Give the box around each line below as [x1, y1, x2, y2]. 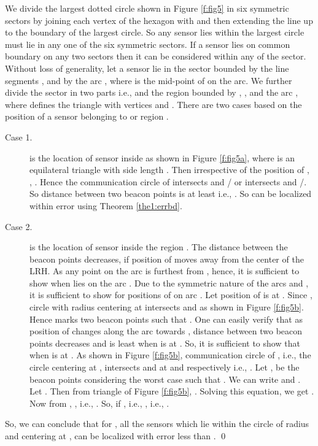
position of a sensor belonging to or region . [5, 110, 169, 123]
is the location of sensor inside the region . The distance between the [29, 240, 288, 253]
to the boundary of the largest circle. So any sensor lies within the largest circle [5, 26, 304, 39]
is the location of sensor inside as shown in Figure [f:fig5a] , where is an [29, 151, 295, 164]
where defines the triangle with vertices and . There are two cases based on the [5, 98, 302, 110]
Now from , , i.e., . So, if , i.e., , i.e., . [29, 396, 169, 409]
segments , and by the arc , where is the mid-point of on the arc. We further [5, 74, 292, 87]
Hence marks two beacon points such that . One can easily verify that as [29, 312, 303, 325]
